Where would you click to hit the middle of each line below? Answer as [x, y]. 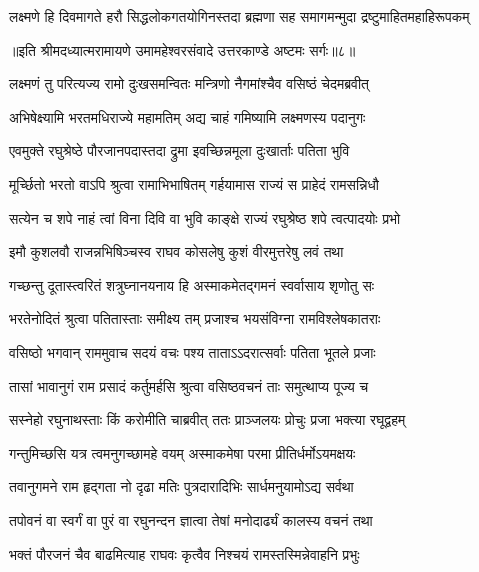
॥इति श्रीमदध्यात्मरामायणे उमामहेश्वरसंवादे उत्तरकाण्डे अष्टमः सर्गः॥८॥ [182, 49]
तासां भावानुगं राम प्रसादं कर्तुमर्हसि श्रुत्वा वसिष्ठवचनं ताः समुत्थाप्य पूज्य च [189, 385]
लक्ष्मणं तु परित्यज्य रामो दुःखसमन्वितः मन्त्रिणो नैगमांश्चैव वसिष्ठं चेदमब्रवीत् [189, 83]
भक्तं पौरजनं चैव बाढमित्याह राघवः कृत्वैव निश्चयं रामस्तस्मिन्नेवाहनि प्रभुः [184, 553]
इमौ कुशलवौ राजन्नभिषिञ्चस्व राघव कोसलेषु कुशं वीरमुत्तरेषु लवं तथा [176, 251]
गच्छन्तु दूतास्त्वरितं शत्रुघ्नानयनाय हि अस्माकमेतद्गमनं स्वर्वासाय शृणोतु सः [192, 284]
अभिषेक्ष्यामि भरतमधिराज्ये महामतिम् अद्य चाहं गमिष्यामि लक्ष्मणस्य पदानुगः [187, 116]
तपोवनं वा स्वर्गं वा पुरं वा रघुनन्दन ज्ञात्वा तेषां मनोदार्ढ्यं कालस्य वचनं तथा [191, 519]
